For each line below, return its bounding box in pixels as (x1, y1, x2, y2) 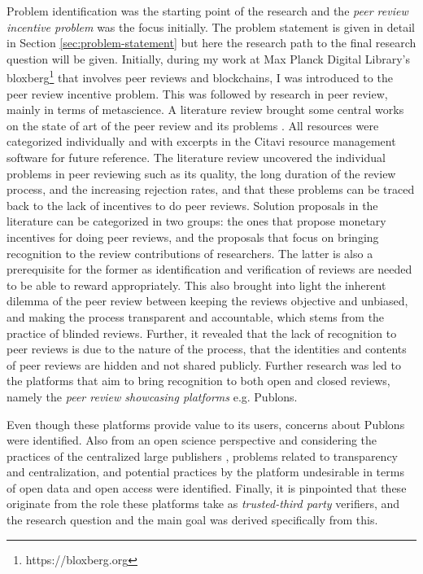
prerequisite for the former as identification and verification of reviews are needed (7, 261, 412, 278)
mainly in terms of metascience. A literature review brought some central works (7, 101, 404, 118)
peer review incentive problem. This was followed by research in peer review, (7, 85, 388, 102)
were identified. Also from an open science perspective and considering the (7, 432, 377, 449)
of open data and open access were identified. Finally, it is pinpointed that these (7, 479, 407, 496)
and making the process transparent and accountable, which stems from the (7, 308, 385, 325)
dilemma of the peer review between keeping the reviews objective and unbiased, (7, 292, 408, 309)
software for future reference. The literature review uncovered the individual (7, 149, 386, 165)
